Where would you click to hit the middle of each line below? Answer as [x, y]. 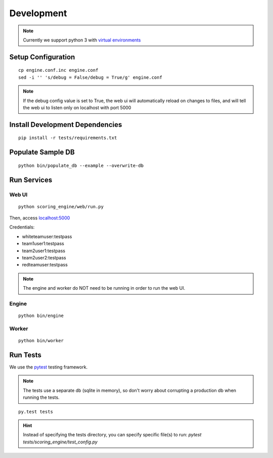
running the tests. [41, 397]
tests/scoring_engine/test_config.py [60, 442]
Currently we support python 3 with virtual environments [82, 40]
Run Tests [25, 355]
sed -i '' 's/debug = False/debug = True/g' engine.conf [90, 77]
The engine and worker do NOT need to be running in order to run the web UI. [104, 288]
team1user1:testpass [43, 244]
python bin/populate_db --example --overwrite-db [81, 165]
